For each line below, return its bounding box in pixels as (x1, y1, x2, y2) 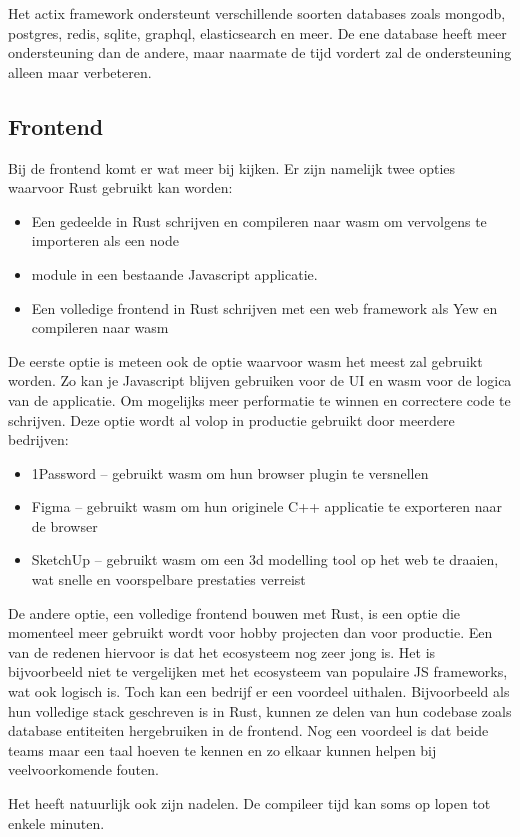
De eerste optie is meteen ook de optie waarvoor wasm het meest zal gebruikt (8, 350, 483, 371)
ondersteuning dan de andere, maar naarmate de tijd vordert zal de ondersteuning (8, 42, 512, 63)
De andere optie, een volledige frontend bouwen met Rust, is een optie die (8, 602, 461, 623)
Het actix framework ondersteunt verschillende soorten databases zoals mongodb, (8, 3, 506, 23)
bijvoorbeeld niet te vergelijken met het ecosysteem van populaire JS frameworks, (8, 661, 508, 682)
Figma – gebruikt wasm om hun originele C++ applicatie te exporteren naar (31, 496, 503, 517)
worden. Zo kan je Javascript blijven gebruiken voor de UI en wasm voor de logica (8, 370, 512, 391)
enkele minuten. (8, 812, 105, 833)
